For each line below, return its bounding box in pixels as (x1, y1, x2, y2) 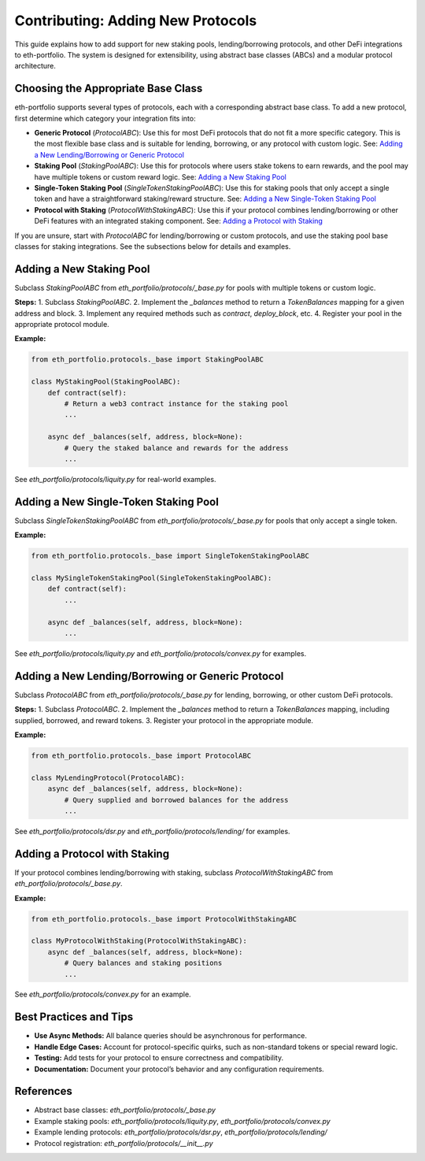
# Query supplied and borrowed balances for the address (64, 796, 289, 804)
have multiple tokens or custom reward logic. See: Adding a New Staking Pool (34, 172, 286, 181)
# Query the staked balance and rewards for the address (64, 443, 289, 452)
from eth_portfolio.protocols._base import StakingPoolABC (31, 355, 264, 364)
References (14, 1085, 72, 1098)
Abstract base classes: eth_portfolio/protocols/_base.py (34, 1105, 216, 1115)
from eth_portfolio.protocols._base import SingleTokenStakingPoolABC (31, 551, 310, 561)
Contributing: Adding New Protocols (14, 12, 257, 29)
